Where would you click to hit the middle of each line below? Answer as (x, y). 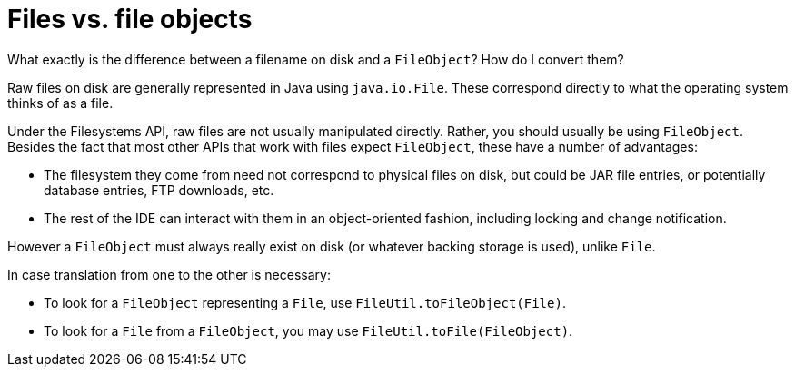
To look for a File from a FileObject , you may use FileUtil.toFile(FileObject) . (308, 330)
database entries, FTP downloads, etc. (159, 190)
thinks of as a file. (60, 103)
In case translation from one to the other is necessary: (169, 274)
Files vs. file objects (130, 19)
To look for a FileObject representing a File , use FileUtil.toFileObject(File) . (305, 302)
